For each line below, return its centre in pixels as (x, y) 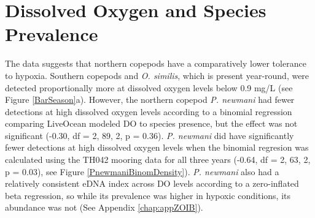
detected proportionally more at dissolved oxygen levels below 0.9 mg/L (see (149, 87)
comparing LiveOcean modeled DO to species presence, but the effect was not (151, 123)
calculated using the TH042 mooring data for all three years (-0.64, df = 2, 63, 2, (158, 160)
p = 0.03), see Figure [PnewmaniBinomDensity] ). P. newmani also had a (142, 171)
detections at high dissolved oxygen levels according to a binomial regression (149, 111)
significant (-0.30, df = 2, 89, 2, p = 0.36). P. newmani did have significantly (150, 135)
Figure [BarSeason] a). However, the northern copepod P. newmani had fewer (150, 100)
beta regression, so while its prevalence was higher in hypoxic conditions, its (148, 195)
